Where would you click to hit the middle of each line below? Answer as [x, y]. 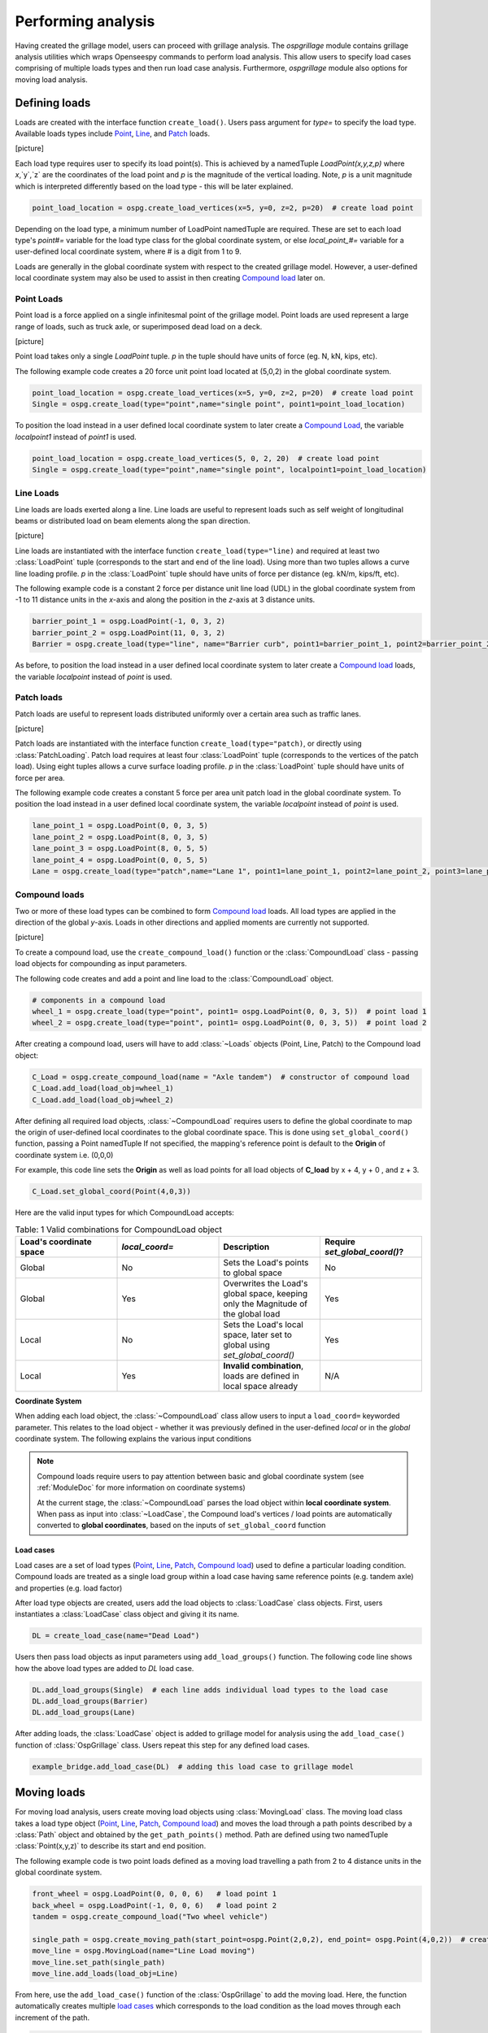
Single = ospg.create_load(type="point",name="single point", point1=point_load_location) [219, 404]
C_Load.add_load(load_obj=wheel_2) [103, 1099]
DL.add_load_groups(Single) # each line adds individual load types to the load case [210, 1690]
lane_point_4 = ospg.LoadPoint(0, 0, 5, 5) [120, 860]
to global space [253, 1273]
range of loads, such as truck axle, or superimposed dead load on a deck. [139, 326]
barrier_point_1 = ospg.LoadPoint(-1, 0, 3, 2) [129, 621]
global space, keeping [266, 1293]
